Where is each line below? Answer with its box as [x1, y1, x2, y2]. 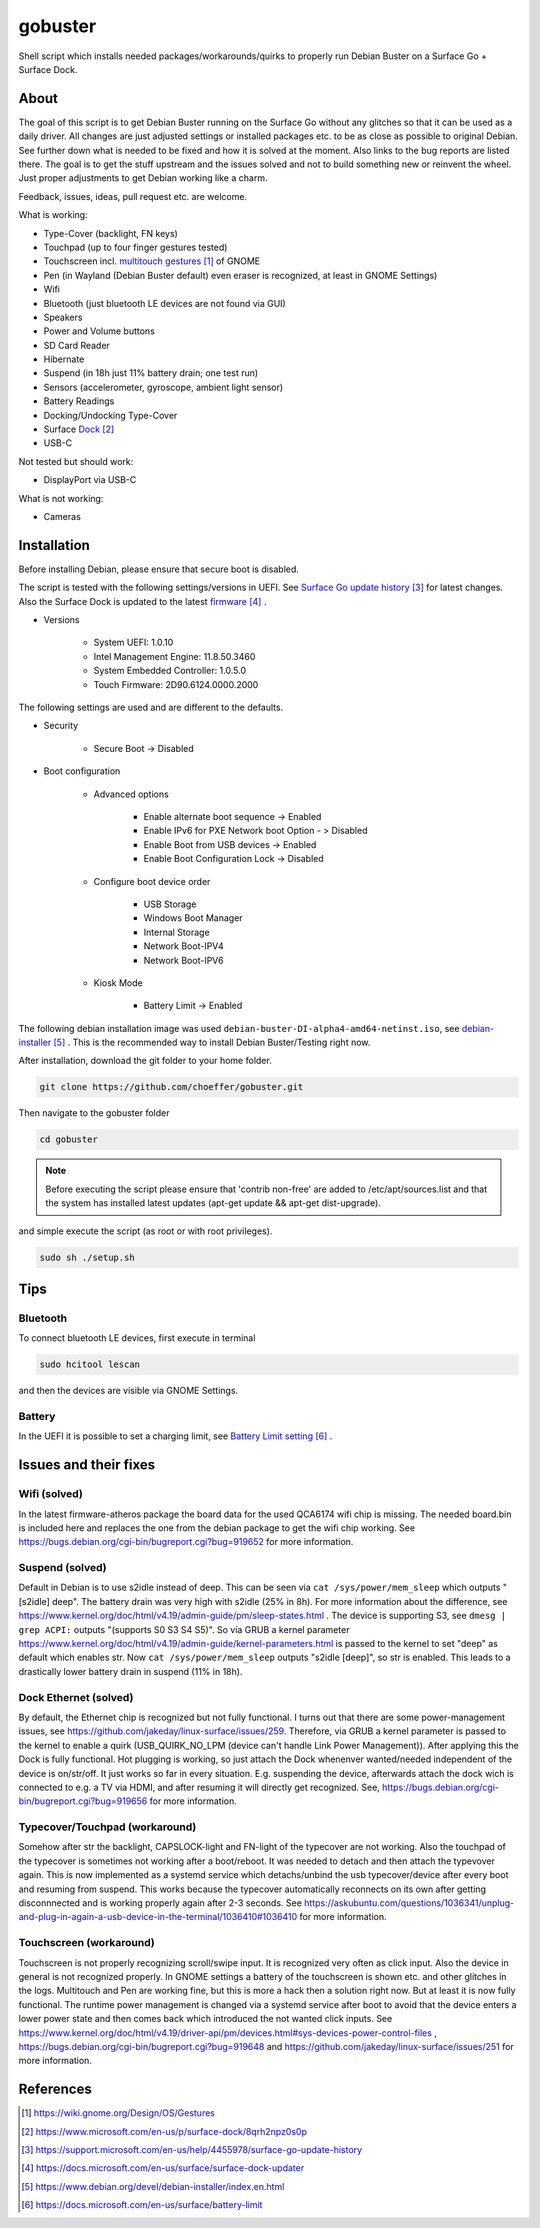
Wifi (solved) [18, 1487, 84, 1501]
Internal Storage [143, 926, 210, 938]
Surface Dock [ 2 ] [43, 423, 115, 435]
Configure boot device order [93, 875, 211, 887]
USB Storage [143, 898, 197, 910]
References [18, 2081, 92, 2098]
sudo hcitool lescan [39, 1359, 140, 1370]
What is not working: [18, 492, 104, 504]
